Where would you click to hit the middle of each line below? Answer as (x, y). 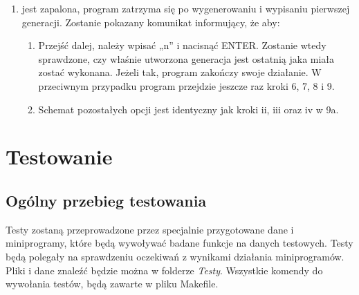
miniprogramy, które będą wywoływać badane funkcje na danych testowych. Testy (179, 243)
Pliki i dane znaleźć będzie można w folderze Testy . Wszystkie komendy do (164, 270)
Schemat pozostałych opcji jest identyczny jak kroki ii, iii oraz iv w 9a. (188, 109)
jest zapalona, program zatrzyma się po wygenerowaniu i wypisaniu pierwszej (186, 8)
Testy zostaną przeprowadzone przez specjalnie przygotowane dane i (150, 229)
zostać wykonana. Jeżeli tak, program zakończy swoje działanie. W (180, 72)
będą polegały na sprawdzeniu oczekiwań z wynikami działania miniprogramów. (175, 256)
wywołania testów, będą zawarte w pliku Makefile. (112, 284)
